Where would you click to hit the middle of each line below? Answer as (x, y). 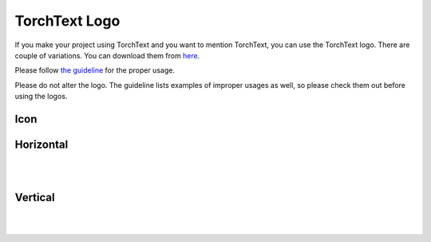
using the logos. (41, 97)
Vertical (35, 198)
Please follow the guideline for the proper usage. (95, 70)
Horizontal (42, 144)
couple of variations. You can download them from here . (107, 55)
